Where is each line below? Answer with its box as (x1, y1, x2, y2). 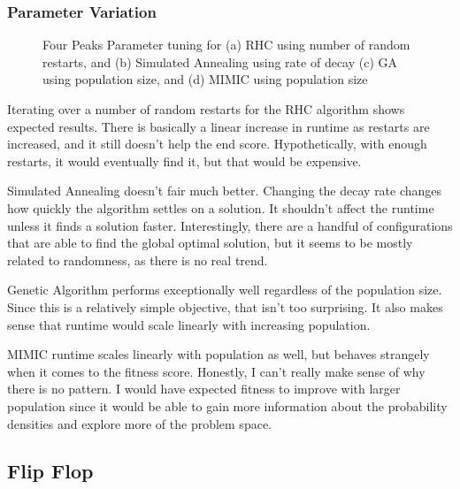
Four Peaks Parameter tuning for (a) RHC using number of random (42, 35, 410, 54)
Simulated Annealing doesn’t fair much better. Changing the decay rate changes (7, 181, 442, 200)
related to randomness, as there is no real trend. (7, 250, 268, 269)
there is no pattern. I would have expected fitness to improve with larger (7, 379, 401, 398)
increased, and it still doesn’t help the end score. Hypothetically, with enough (7, 134, 427, 153)
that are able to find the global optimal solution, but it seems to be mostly (7, 233, 413, 252)
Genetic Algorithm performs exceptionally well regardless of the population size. (7, 280, 442, 299)
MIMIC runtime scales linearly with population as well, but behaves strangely (7, 345, 430, 363)
